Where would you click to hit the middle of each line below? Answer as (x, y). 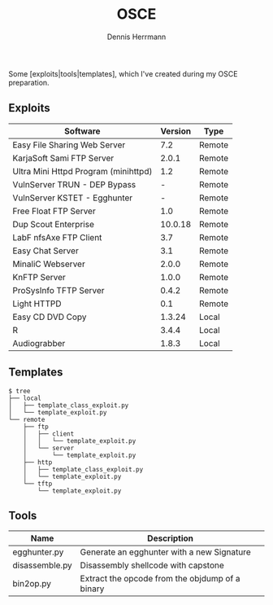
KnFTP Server (39, 277)
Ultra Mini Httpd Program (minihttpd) (82, 171)
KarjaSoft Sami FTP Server (63, 158)
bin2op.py (32, 584)
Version (176, 131)
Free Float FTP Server (54, 211)
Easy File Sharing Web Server (69, 145)
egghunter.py (38, 552)
